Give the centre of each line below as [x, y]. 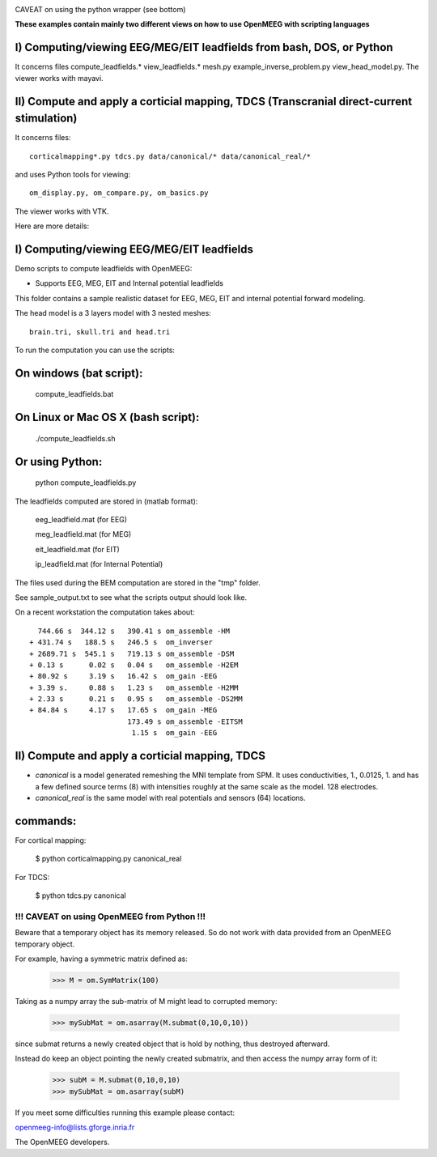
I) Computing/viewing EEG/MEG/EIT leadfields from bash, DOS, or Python [204, 47]
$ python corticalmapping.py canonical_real [108, 859]
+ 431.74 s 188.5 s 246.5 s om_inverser [121, 642]
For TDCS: [32, 877]
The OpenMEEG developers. [62, 1142]
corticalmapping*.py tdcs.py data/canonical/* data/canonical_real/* [170, 156]
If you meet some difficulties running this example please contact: [125, 1112]
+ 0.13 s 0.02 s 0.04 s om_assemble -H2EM [134, 665]
